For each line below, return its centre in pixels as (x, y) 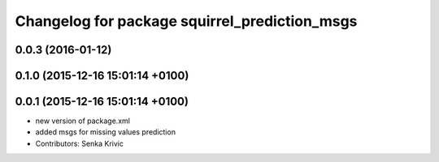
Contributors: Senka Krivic (79, 143)
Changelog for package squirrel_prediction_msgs (186, 21)
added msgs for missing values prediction (106, 132)
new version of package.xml (83, 121)
